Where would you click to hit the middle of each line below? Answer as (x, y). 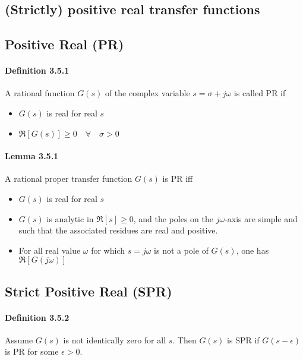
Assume (19, 340)
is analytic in (70, 218)
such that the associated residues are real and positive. (118, 230)
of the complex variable (147, 93)
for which (108, 250)
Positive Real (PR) (64, 44)
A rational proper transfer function (69, 179)
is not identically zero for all (115, 340)
